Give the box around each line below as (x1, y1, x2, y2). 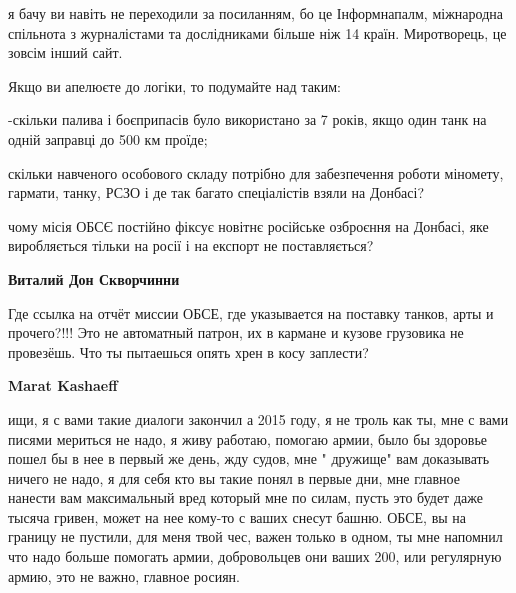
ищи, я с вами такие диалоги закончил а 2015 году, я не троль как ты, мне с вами (8, 408, 509, 429)
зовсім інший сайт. (8, 42, 123, 63)
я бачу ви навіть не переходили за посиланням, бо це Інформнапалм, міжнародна (8, 3, 503, 23)
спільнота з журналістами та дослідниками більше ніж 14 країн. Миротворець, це (8, 22, 507, 43)
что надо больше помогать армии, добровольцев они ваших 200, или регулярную (8, 546, 502, 567)
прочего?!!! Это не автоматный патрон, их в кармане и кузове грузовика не (8, 322, 464, 343)
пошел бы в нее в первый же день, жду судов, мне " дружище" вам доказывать (8, 448, 490, 469)
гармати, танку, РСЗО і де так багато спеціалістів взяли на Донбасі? (8, 182, 424, 203)
